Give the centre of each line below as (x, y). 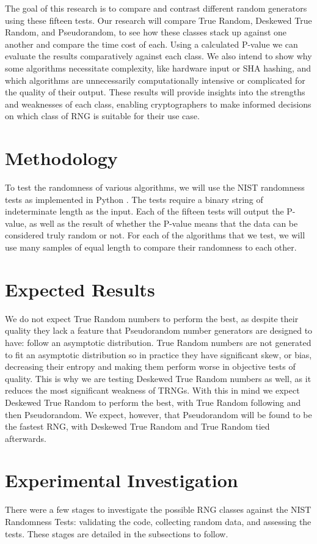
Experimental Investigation (122, 480)
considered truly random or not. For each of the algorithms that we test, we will (155, 235)
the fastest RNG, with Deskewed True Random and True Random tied (137, 426)
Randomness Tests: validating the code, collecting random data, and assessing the (158, 521)
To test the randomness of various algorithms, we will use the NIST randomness (155, 187)
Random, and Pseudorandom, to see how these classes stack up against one (146, 32)
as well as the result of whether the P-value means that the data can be (164, 223)
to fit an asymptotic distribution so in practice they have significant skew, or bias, (158, 354)
